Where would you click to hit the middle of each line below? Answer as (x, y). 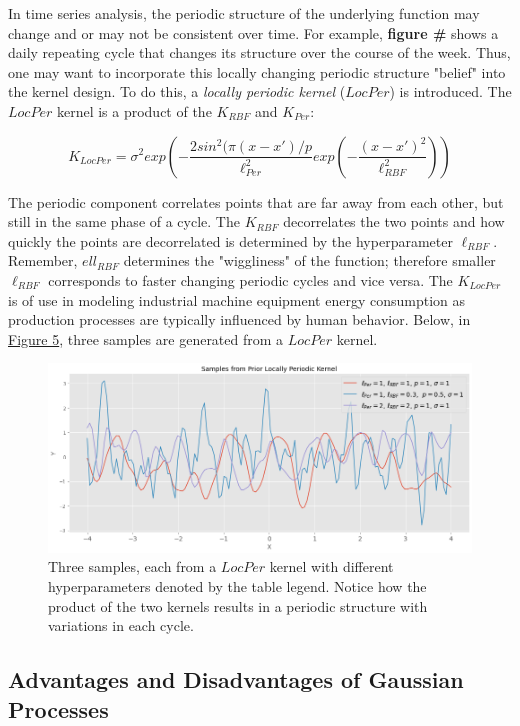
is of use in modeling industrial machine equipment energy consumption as (237, 299)
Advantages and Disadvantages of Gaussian (236, 679)
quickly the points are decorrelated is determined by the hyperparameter (230, 240)
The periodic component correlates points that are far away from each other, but (256, 201)
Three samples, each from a (132, 566)
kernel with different (331, 566)
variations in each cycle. (121, 625)
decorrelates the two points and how (394, 221)
